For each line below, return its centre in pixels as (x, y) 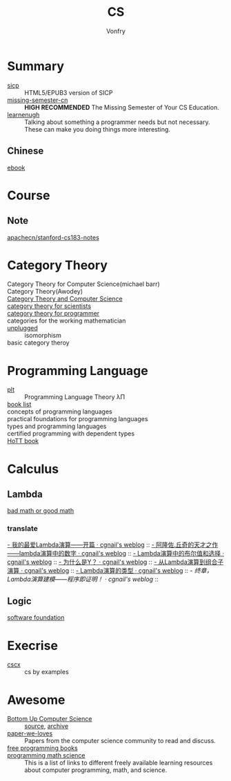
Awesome (36, 700)
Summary (36, 66)
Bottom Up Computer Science (50, 719)
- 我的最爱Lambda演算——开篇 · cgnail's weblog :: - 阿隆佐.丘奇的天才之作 (113, 545)
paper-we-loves (30, 733)
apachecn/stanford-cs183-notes (53, 237)
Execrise (33, 646)
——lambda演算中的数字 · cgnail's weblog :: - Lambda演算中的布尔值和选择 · (116, 553)
